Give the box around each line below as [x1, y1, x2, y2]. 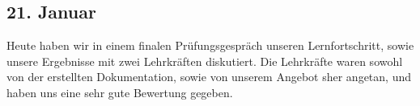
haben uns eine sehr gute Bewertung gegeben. [6, 84, 233, 100]
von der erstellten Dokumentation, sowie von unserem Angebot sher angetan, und [6, 68, 411, 85]
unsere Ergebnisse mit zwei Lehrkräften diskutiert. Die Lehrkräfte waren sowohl [6, 52, 403, 69]
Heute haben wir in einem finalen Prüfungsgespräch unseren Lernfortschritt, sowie [6, 37, 414, 54]
